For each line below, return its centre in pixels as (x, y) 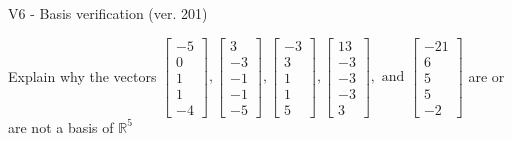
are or (486, 75)
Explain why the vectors (82, 75)
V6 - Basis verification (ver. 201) (108, 13)
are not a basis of (61, 126)
